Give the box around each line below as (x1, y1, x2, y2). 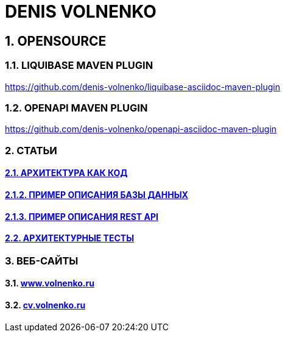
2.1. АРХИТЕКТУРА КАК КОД (5, 168, 128, 179)
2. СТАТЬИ (5, 144, 57, 157)
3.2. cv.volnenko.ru (5, 299, 86, 310)
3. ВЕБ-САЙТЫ (5, 254, 79, 267)
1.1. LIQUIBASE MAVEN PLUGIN (5, 59, 153, 72)
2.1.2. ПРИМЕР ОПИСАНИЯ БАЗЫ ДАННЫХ (5, 189, 188, 200)
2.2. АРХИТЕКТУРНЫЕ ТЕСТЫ (5, 233, 135, 244)
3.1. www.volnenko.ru (5, 278, 94, 289)
